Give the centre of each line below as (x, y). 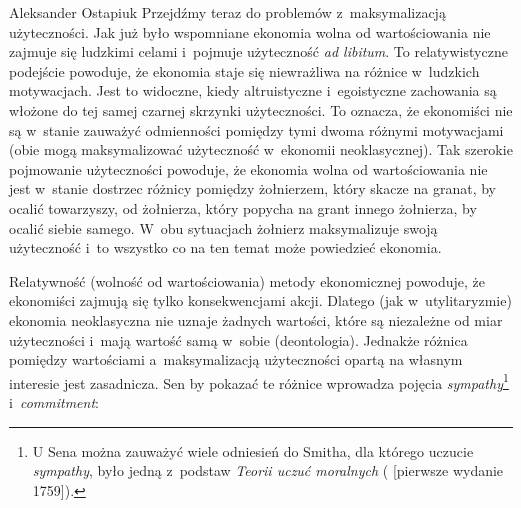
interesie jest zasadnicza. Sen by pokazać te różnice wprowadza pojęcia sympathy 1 (259, 381)
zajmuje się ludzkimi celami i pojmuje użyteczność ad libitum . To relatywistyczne (258, 51)
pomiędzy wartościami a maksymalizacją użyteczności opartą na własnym (236, 359)
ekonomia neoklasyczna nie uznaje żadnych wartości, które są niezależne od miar (256, 319)
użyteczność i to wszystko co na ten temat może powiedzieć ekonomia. (225, 247)
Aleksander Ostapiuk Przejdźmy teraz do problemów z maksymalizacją (227, 12)
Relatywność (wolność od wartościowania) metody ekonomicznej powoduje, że (247, 280)
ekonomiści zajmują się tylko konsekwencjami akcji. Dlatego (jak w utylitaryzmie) (260, 300)
